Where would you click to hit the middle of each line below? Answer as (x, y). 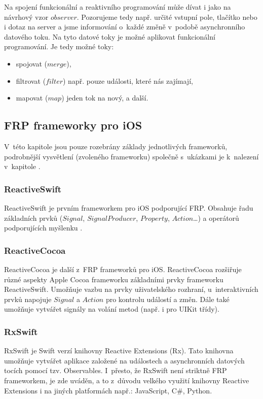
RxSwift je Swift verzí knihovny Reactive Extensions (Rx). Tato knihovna (119, 351)
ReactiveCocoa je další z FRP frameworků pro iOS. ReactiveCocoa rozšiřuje (123, 269)
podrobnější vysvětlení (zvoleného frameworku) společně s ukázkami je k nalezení (131, 156)
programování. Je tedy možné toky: (59, 46)
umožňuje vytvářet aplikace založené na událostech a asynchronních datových (124, 360)
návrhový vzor (26, 16)
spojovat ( (31, 63)
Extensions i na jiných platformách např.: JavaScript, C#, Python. (108, 390)
